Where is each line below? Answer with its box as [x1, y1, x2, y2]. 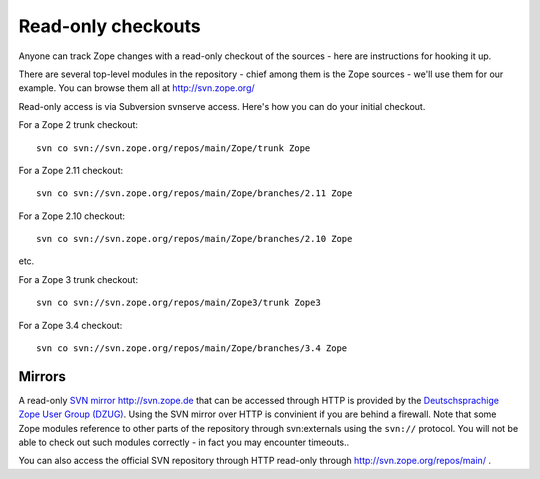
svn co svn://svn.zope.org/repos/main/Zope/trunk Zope [36, 142, 311, 154]
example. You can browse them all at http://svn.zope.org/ [18, 82, 255, 94]
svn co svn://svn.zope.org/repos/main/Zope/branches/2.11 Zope [36, 188, 353, 199]
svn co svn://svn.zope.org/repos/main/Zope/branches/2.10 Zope [36, 233, 353, 245]
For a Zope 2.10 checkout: [18, 210, 125, 222]
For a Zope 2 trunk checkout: [18, 119, 139, 131]
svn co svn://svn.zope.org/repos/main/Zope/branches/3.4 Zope [36, 343, 348, 354]
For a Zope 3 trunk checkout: [18, 273, 139, 285]
